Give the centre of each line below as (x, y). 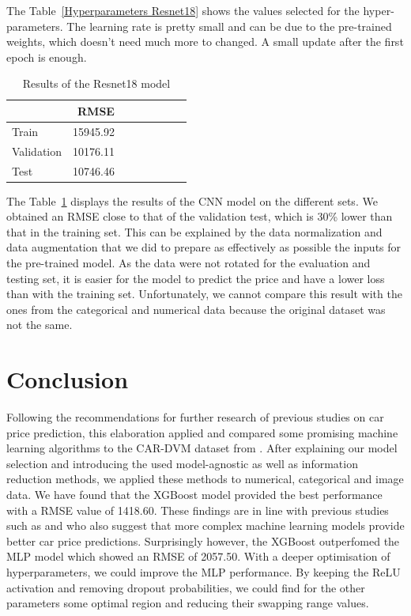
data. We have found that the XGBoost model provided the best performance (194, 495)
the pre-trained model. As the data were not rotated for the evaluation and (189, 262)
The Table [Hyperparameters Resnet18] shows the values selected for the (183, 10)
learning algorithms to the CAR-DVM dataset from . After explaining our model (202, 448)
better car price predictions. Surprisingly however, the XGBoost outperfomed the (203, 540)
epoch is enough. (47, 57)
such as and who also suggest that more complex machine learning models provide (205, 525)
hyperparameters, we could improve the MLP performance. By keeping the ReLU (204, 572)
